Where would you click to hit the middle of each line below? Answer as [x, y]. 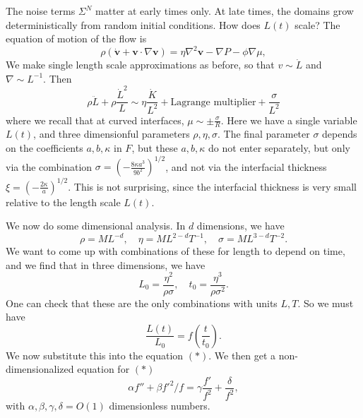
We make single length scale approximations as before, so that [140, 65]
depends [340, 134]
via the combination [49, 166]
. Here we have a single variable [289, 120]
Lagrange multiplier [213, 102]
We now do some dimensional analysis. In [96, 226]
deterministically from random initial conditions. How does [133, 24]
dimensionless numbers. [160, 406]
